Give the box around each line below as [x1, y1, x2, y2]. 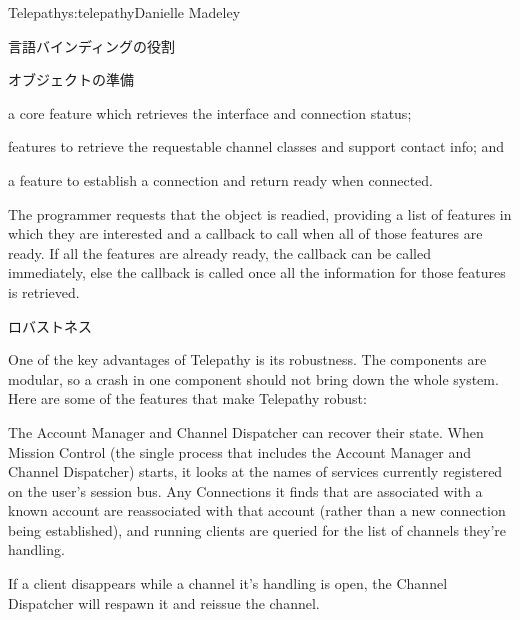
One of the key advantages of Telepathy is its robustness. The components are [8, 349, 487, 370]
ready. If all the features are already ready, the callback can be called [8, 242, 431, 263]
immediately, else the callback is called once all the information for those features [8, 262, 506, 283]
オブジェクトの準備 [8, 69, 134, 90]
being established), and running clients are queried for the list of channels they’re [8, 519, 507, 540]
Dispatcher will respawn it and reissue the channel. [8, 592, 320, 613]
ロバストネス [8, 315, 92, 336]
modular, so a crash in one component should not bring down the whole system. [8, 368, 499, 389]
